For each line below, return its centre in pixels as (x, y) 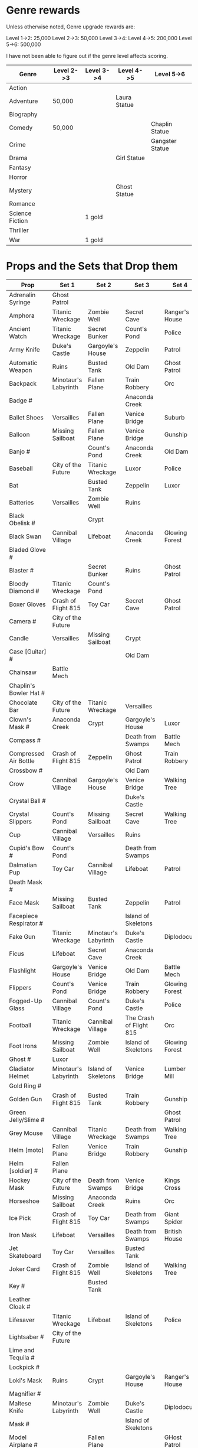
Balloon (19, 434)
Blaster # (22, 570)
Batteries (22, 502)
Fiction (19, 220)
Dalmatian (23, 865)
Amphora (22, 315)
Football (20, 1025)
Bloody (19, 584)
